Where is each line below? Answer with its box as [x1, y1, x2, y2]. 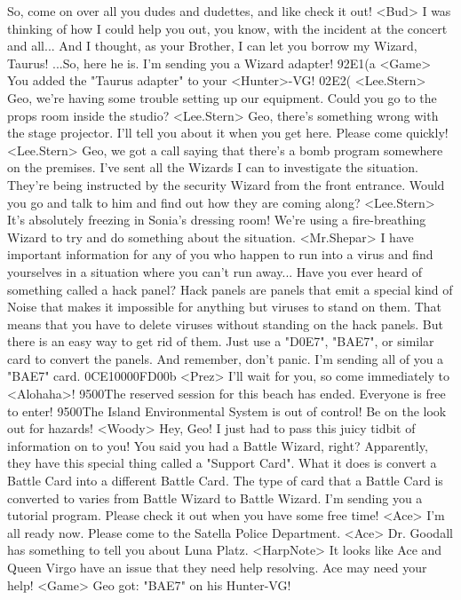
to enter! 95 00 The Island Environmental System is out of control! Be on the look [7, 401, 447, 420]
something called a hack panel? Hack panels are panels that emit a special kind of [7, 280, 453, 298]
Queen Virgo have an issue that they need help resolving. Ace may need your [7, 558, 427, 576]
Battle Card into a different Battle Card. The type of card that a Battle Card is [7, 471, 443, 490]
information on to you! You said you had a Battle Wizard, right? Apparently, [7, 436, 428, 454]
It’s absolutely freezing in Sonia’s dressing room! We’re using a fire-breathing [7, 210, 426, 229]
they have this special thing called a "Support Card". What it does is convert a [7, 454, 437, 472]
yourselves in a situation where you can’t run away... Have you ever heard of [7, 262, 423, 280]
